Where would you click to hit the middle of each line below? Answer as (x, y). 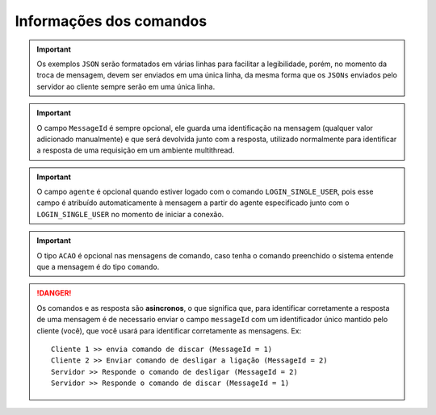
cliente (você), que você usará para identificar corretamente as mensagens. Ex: (169, 330)
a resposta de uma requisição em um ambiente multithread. (136, 150)
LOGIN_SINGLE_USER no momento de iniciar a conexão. (130, 214)
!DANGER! (54, 293)
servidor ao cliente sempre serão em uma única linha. (126, 86)
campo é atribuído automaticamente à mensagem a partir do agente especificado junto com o (193, 203)
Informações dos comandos (111, 21)
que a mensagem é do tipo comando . (98, 267)
